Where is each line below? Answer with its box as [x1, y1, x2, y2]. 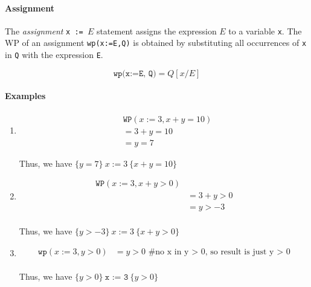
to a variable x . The [228, 24, 302, 37]
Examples [5, 89, 46, 102]
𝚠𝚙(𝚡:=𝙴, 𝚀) [113, 69, 156, 78]
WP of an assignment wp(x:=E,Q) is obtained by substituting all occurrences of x [5, 36, 307, 49]
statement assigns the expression [96, 24, 217, 37]
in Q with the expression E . [5, 48, 103, 61]
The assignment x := [5, 24, 83, 37]
